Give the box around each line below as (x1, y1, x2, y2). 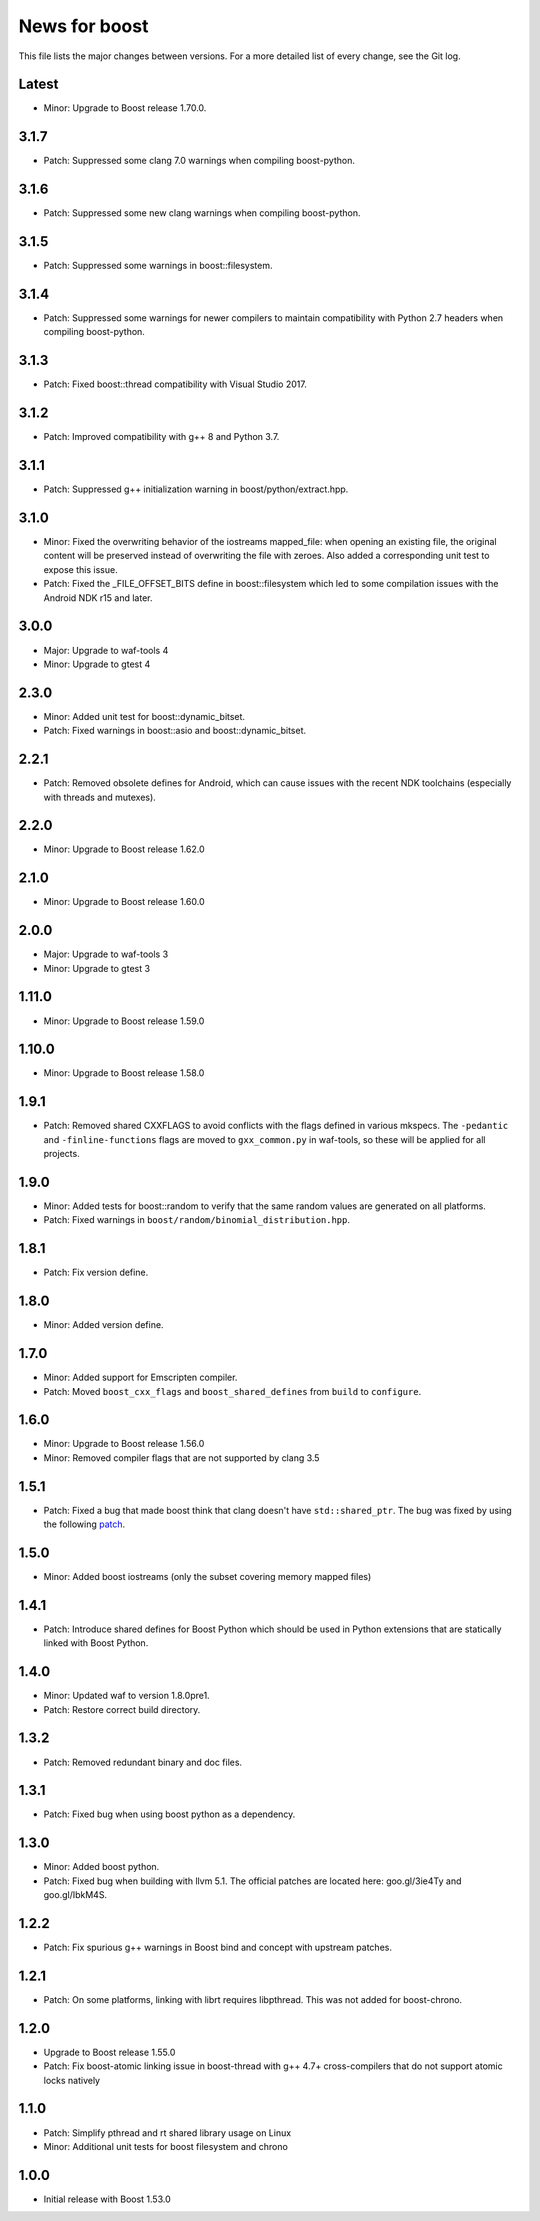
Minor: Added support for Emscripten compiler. (43, 1371, 238, 1384)
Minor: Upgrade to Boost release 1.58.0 (43, 1067, 205, 1079)
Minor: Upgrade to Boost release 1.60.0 (43, 896, 205, 908)
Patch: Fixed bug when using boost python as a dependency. (43, 1808, 296, 1820)
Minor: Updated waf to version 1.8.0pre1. (43, 1690, 210, 1702)
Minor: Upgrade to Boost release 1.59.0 (43, 1015, 205, 1027)
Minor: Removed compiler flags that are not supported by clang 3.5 (43, 1451, 320, 1464)
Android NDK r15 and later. (43, 591, 153, 604)
